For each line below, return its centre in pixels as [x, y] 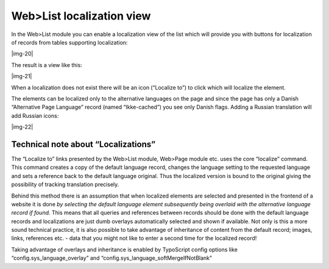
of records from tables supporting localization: [69, 42]
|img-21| [22, 76]
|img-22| [22, 127]
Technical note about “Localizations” [83, 144]
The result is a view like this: [47, 65]
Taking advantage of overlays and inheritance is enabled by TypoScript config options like [124, 249]
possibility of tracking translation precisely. [65, 185]
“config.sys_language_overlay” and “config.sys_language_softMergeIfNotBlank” [112, 258]
